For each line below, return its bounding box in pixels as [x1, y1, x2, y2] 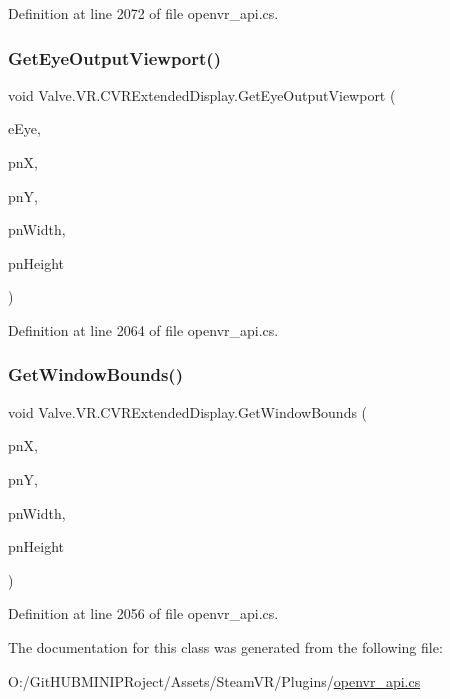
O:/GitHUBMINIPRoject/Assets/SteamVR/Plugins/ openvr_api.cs [8, 670, 421, 691]
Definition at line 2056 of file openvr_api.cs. [8, 603, 279, 624]
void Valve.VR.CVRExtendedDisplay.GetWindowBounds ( [8, 401, 368, 422]
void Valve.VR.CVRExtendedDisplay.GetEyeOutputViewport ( [8, 84, 396, 105]
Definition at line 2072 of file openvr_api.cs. [8, 3, 279, 23]
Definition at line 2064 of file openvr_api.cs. [8, 319, 279, 340]
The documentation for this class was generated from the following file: [8, 636, 443, 657]
